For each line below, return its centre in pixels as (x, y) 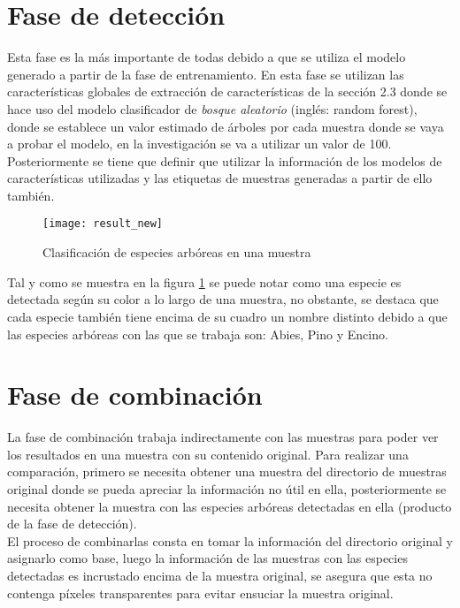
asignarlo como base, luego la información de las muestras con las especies (207, 558)
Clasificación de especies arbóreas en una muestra (177, 252)
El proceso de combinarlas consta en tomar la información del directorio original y (230, 540)
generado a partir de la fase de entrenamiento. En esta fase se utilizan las (206, 74)
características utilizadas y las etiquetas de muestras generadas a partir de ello (220, 178)
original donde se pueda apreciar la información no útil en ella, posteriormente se (227, 489)
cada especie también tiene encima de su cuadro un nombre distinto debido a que (227, 316)
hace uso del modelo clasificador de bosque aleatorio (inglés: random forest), (212, 108)
